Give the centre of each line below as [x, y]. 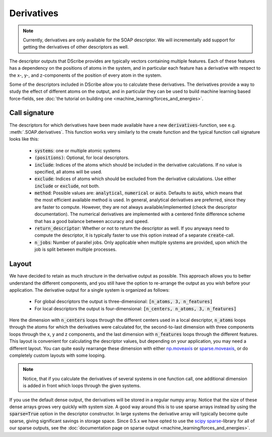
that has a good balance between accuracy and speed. [92, 221]
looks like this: [24, 139]
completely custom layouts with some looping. [57, 355]
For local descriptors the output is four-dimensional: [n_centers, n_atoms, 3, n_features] [135, 308]
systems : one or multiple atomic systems [78, 150]
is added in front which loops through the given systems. [82, 386]
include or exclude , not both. [67, 186]
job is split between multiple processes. [76, 249]
